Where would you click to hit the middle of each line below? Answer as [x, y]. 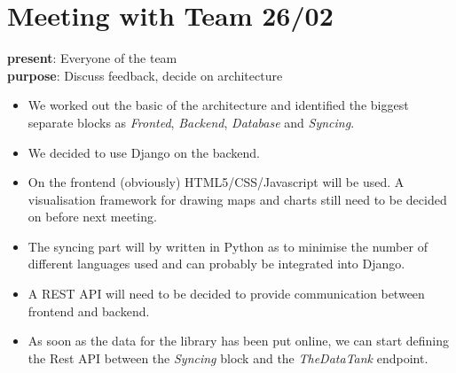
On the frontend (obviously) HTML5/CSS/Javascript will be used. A [216, 182]
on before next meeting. [92, 217]
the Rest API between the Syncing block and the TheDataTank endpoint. [228, 357]
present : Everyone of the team [92, 58]
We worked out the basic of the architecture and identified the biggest [218, 105]
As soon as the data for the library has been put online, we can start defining [239, 341]
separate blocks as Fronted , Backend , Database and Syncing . [191, 122]
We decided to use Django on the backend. [144, 152]
